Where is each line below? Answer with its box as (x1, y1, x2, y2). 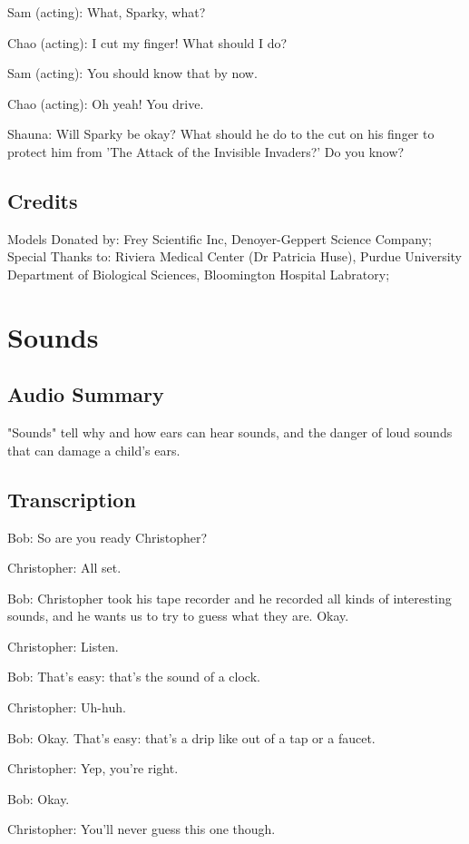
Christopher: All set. (7, 558, 122, 577)
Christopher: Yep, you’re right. (7, 759, 179, 778)
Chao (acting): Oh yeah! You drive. (7, 93, 204, 113)
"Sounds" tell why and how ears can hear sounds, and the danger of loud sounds (7, 423, 453, 442)
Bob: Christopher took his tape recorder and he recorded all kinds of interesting (7, 588, 452, 607)
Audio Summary (7, 380, 164, 408)
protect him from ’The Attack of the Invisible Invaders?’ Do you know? (7, 142, 405, 161)
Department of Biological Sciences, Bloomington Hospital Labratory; (7, 264, 390, 283)
